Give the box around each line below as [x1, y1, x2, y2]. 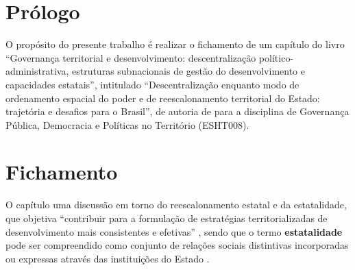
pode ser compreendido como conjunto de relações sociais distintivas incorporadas [5, 238, 349, 252]
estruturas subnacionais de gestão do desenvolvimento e [71, 64, 305, 78]
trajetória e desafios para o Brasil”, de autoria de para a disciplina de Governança [5, 104, 350, 119]
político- [258, 50, 294, 64]
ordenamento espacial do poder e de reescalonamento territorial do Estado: [5, 90, 320, 105]
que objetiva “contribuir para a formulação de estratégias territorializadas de [5, 211, 328, 225]
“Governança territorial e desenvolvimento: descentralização [5, 50, 256, 64]
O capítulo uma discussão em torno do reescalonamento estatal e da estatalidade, [5, 197, 347, 212]
